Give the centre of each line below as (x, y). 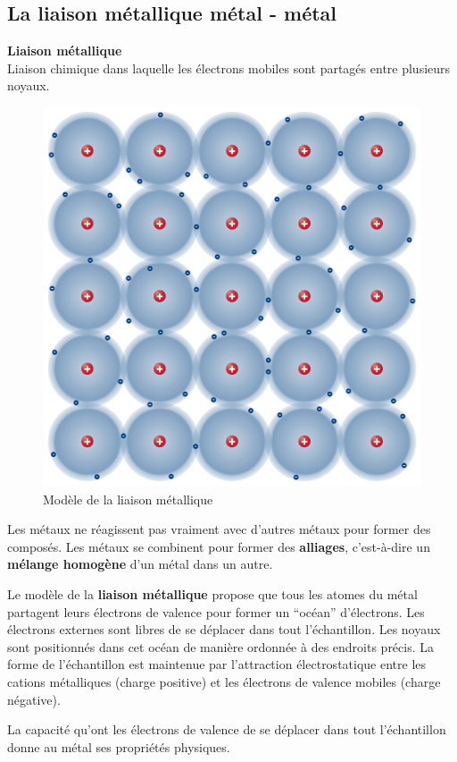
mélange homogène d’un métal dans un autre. (140, 564)
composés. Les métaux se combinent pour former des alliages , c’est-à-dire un (219, 546)
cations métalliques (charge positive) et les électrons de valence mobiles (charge (224, 681)
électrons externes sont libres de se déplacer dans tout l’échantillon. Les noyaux (224, 629)
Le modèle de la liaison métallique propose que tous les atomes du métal (212, 593)
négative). (34, 699)
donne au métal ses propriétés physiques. (119, 746)
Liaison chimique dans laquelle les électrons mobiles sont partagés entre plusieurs (229, 68)
